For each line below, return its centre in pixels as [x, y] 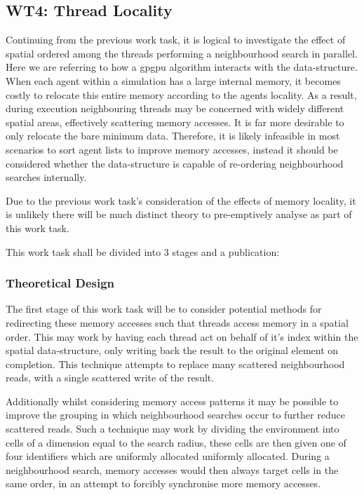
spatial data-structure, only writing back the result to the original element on [172, 350]
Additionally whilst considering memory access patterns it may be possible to [172, 401]
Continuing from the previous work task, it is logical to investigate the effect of [176, 40]
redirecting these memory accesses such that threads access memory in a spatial [177, 322]
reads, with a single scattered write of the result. [110, 378]
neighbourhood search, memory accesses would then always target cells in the [172, 469]
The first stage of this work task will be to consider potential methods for [164, 309]
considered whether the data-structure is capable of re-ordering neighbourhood [175, 163]
